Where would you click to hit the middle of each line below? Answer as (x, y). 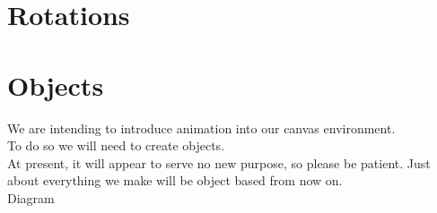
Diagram (31, 197)
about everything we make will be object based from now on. (175, 180)
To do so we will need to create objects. (116, 145)
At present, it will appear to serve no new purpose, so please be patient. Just (219, 162)
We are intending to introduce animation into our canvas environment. (201, 128)
